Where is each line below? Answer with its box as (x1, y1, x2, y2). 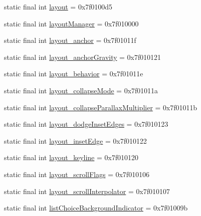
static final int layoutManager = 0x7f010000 (4, 18, 139, 28)
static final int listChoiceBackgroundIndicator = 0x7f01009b (4, 203, 188, 213)
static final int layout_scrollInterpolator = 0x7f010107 (4, 186, 170, 196)
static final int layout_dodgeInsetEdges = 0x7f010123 (4, 119, 169, 129)
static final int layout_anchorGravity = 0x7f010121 (4, 51, 161, 62)
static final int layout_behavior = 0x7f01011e (4, 68, 143, 79)
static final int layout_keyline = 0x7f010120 (4, 152, 139, 163)
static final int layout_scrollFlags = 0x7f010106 (4, 169, 150, 179)
